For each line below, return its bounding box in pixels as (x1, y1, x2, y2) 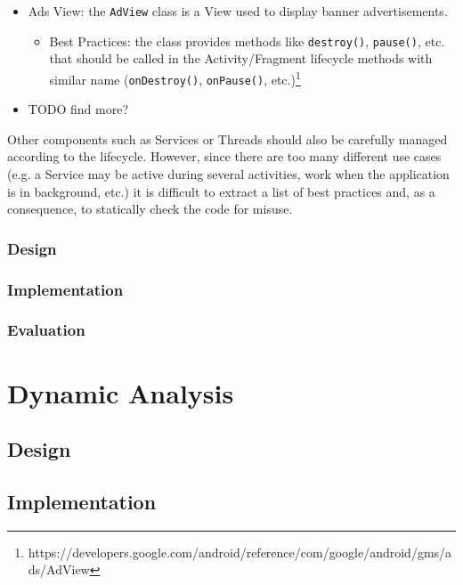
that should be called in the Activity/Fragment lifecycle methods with (49, 49, 433, 68)
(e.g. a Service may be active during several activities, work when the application (7, 165, 450, 183)
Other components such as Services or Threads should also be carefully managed (7, 129, 448, 148)
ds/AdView (28, 560, 90, 579)
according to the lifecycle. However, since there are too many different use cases (7, 147, 442, 166)
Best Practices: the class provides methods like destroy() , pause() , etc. (49, 31, 445, 50)
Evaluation (7, 319, 85, 341)
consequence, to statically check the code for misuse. (7, 199, 293, 218)
